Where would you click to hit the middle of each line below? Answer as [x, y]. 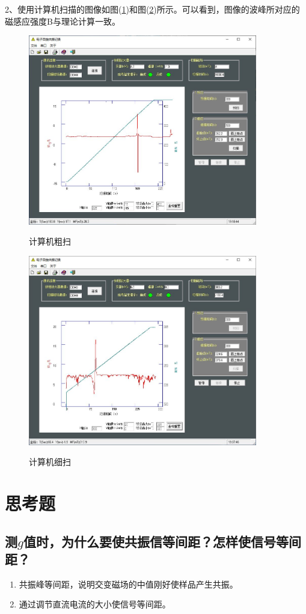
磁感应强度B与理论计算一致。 [63, 21]
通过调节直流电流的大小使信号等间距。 [95, 604]
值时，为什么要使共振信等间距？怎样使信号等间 [163, 541]
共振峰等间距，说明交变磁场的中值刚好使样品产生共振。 [128, 584]
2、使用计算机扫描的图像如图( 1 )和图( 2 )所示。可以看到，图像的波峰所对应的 [152, 9]
